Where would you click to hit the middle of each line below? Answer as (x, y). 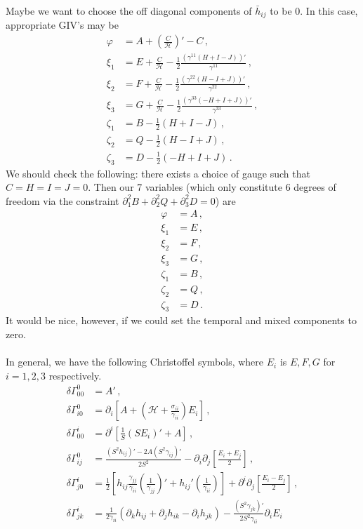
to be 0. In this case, (314, 11)
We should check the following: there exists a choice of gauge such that (158, 173)
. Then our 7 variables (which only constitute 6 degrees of (212, 187)
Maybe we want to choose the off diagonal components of (129, 11)
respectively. (75, 375)
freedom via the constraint (62, 200)
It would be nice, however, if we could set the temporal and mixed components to (181, 320)
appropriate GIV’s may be (62, 25)
